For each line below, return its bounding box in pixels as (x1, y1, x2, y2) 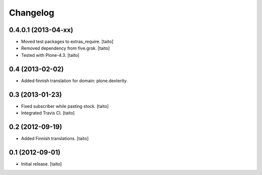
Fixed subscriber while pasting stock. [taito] (21, 103, 109, 109)
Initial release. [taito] (21, 161, 62, 167)
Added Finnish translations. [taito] (21, 135, 89, 141)
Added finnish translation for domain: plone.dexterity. (21, 78, 128, 84)
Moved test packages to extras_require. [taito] (21, 39, 114, 45)
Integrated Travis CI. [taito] (21, 110, 75, 116)
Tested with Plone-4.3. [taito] (21, 52, 80, 58)
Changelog (9, 7, 54, 18)
